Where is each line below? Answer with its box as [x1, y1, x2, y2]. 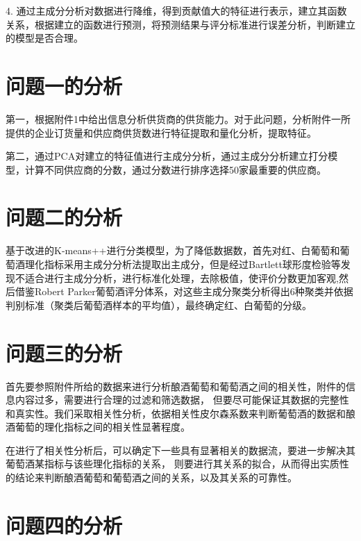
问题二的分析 [6, 203, 123, 231]
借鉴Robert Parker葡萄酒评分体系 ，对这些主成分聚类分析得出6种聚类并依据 [15, 284, 353, 299]
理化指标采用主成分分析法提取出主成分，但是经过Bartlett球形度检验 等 [24, 257, 341, 271]
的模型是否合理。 [6, 31, 83, 45]
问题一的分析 [6, 71, 123, 99]
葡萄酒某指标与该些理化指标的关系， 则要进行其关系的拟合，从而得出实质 [6, 456, 339, 471]
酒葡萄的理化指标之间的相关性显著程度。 [6, 419, 190, 434]
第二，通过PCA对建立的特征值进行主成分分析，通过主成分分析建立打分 [6, 149, 328, 163]
